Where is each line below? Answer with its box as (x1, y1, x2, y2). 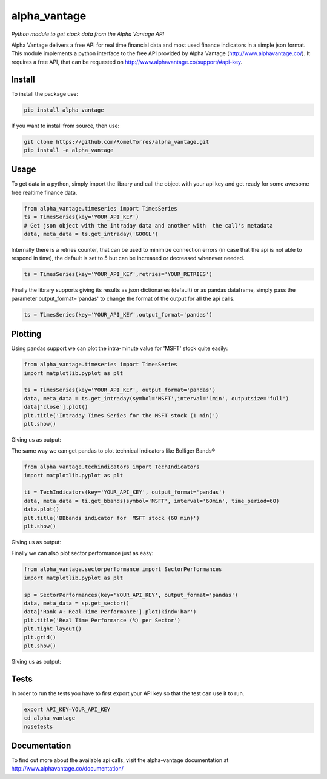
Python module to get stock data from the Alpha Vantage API (11, 30, 165, 38)
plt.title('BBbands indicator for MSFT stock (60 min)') (24, 514, 200, 521)
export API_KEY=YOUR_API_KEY (24, 706, 111, 713)
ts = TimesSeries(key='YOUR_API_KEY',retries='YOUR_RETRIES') (24, 271, 213, 278)
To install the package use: (11, 90, 79, 97)
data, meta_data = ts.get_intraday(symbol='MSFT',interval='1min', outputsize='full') (24, 395, 289, 402)
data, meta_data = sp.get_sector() (24, 599, 130, 607)
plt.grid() (24, 634, 56, 641)
